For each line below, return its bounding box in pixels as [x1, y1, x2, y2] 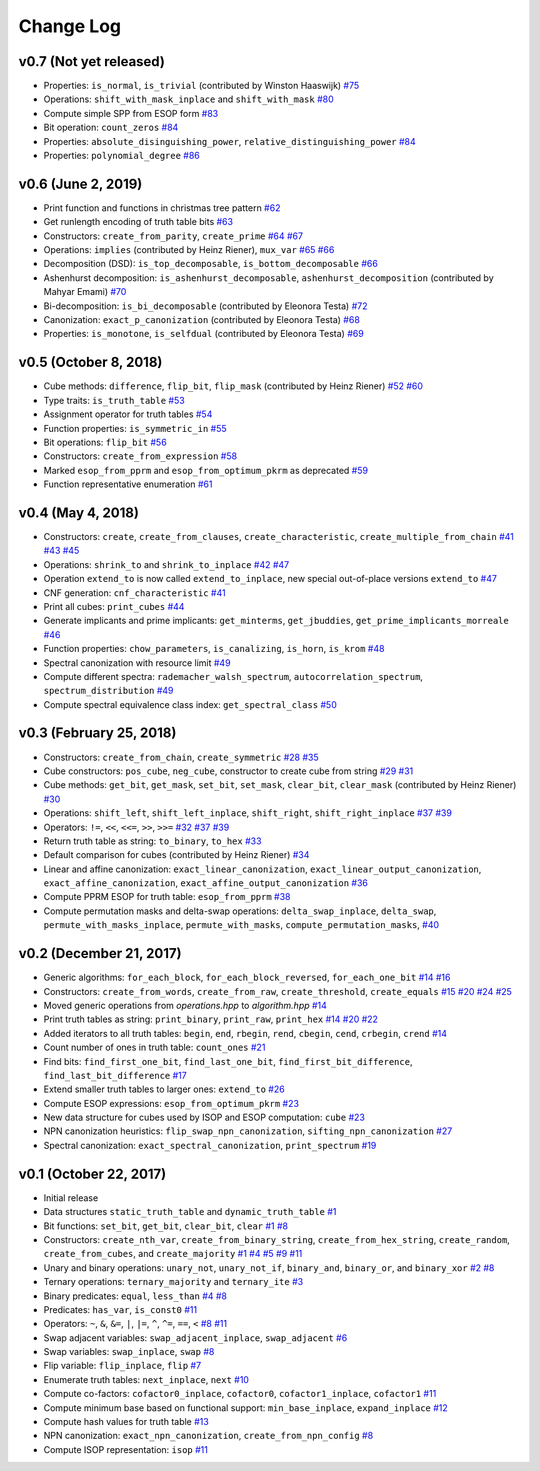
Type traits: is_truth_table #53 [43, 394, 185, 406]
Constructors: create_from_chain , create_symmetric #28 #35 [43, 751, 319, 763]
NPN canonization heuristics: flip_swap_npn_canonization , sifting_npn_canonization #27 [43, 1125, 453, 1137]
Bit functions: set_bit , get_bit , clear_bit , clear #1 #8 [43, 1220, 289, 1232]
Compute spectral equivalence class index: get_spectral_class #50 [43, 698, 337, 710]
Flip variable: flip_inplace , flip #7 [43, 1360, 202, 1372]
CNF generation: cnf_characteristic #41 [43, 586, 226, 599]
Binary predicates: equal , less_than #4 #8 [43, 1290, 228, 1302]
